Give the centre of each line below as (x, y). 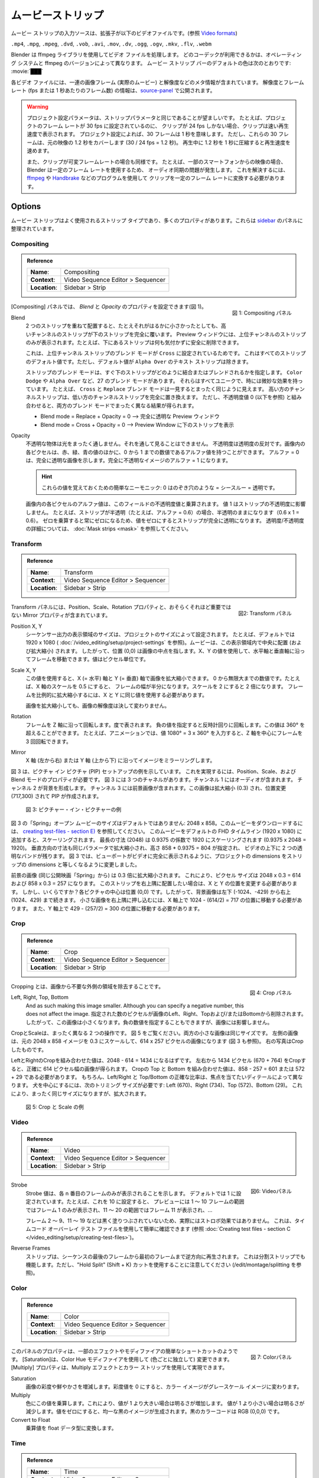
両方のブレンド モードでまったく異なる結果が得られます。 (127, 406)
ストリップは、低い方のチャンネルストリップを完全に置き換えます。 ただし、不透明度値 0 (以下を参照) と (164, 397)
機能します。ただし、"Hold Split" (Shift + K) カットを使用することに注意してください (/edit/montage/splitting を (161, 1265)
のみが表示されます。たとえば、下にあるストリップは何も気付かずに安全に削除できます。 (134, 342)
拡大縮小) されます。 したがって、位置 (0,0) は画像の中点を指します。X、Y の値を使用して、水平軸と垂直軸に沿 (165, 651)
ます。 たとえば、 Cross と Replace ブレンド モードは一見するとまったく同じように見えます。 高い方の (162, 389)
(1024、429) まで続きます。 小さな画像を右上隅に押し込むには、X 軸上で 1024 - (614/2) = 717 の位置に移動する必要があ (157, 900)
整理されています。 (34, 229)
